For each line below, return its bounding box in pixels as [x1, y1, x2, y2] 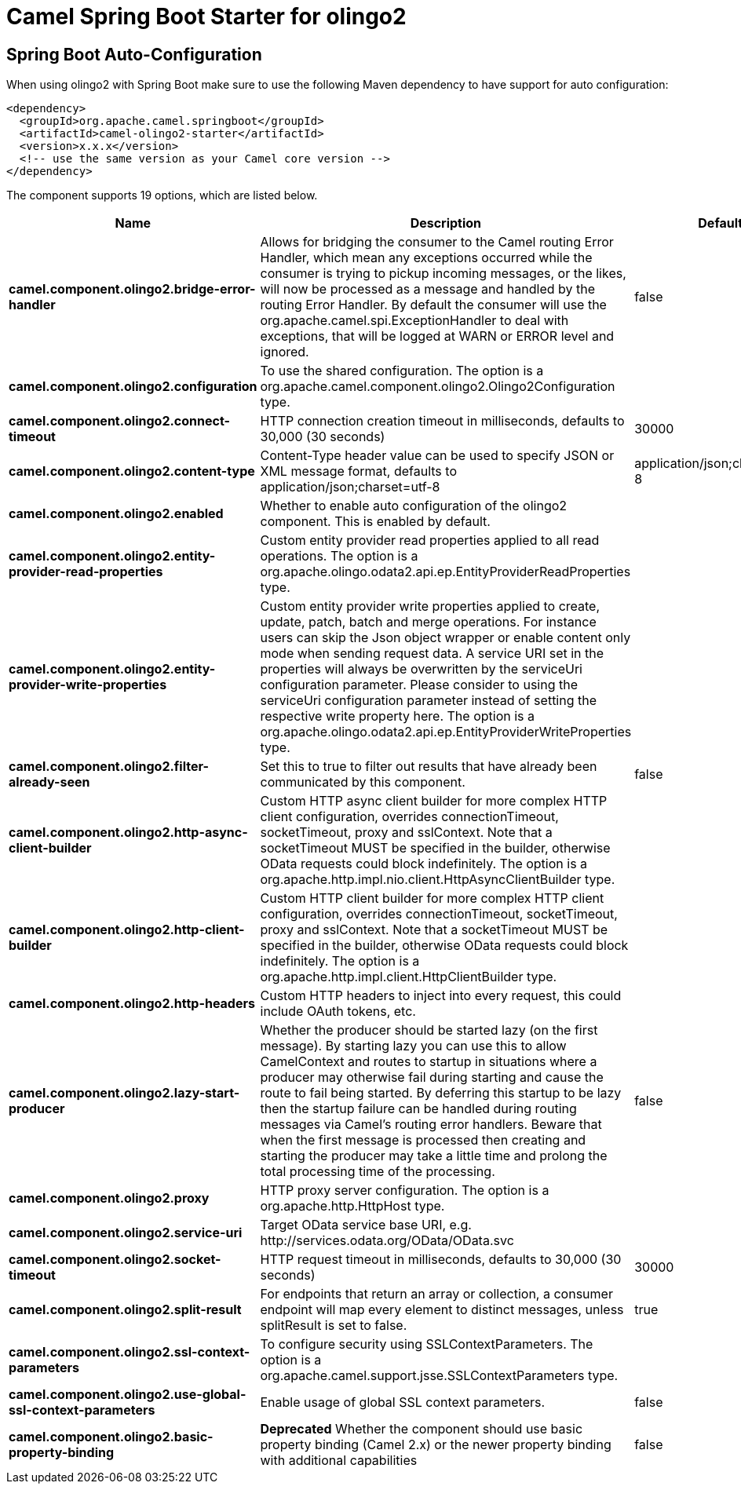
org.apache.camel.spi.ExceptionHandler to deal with [260, 312, 569, 329]
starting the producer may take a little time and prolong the [260, 1148, 608, 1164]
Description [410, 215, 482, 232]
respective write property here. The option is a [260, 708, 535, 725]
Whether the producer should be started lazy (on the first [260, 1022, 598, 1039]
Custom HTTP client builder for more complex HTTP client [260, 890, 604, 907]
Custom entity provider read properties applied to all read [260, 532, 600, 549]
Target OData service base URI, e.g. [260, 1217, 472, 1233]
